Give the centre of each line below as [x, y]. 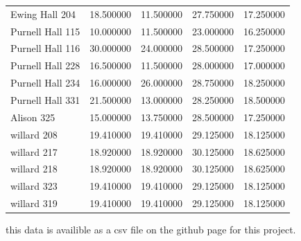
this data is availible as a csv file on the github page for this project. [151, 230]
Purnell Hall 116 [45, 48]
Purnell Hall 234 [45, 83]
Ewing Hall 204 [43, 14]
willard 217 [34, 151]
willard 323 [34, 186]
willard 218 [34, 169]
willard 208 [34, 134]
